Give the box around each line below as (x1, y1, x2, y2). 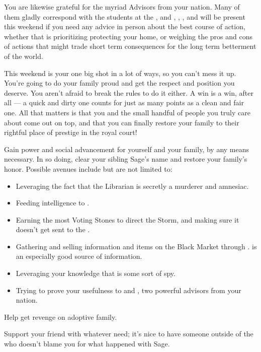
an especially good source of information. (16, 251, 142, 261)
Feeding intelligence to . (16, 197, 90, 208)
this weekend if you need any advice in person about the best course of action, (4, 21, 245, 32)
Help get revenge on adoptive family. (4, 311, 117, 322)
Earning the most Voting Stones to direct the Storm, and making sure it (16, 214, 239, 225)
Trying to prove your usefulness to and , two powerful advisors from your (16, 285, 241, 295)
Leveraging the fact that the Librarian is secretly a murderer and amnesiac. (16, 180, 249, 191)
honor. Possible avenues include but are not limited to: (4, 163, 172, 174)
